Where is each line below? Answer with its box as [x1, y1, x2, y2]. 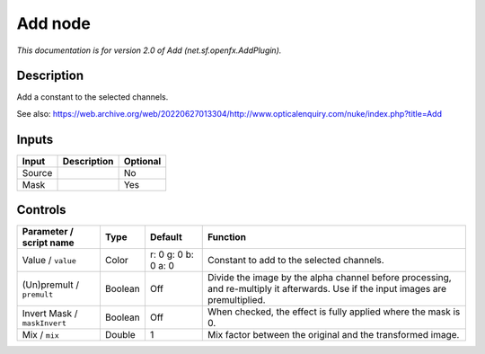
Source [22, 166, 53, 179]
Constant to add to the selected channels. [207, 254, 385, 267]
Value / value [22, 254, 76, 267]
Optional [123, 155, 162, 167]
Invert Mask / [22, 306, 78, 319]
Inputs [16, 131, 54, 147]
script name [22, 236, 75, 249]
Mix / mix [22, 329, 60, 341]
